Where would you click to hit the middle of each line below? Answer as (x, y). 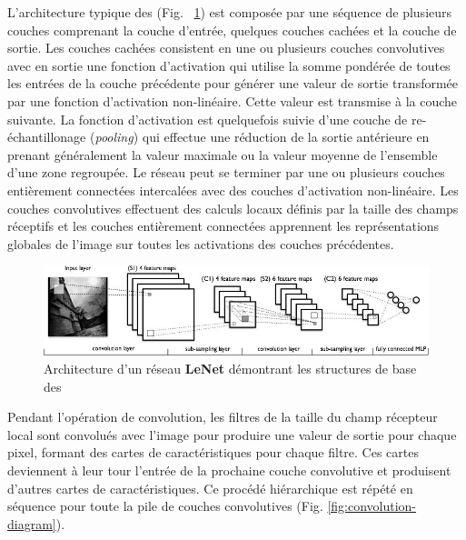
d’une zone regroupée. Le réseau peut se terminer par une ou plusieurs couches (226, 172)
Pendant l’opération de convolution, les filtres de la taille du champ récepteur (223, 417)
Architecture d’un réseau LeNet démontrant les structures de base (230, 368)
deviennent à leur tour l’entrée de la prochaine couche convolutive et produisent (229, 470)
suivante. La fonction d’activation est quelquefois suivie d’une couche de (208, 119)
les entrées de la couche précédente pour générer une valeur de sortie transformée (233, 83)
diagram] (32, 523)
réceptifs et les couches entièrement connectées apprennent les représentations (223, 226)
